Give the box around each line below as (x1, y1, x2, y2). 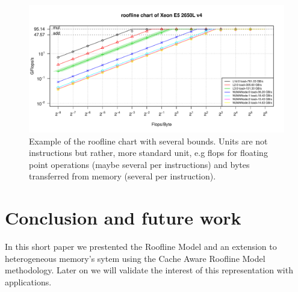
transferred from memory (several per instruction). (29, 170, 216, 182)
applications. (5, 275, 52, 288)
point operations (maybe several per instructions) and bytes (29, 158, 250, 170)
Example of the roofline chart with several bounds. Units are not (29, 134, 268, 147)
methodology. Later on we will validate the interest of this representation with (5, 264, 293, 276)
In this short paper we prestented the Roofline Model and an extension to (5, 240, 277, 253)
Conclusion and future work (5, 205, 241, 230)
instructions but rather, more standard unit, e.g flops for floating (29, 146, 268, 159)
